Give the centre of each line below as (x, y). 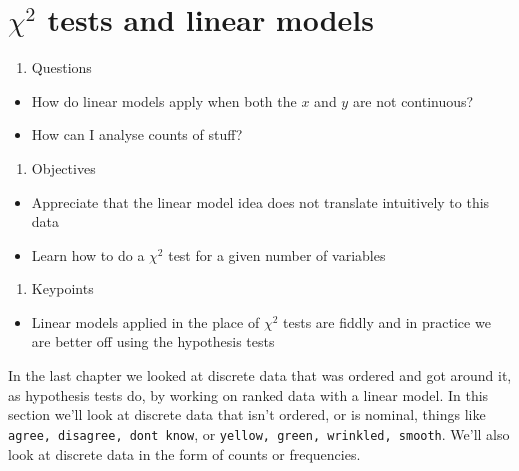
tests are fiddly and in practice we (387, 321)
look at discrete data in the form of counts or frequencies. (184, 453)
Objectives (63, 167)
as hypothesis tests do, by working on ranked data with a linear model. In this (248, 394)
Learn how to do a (88, 254)
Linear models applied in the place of (145, 321)
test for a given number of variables (277, 254)
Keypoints (62, 288)
